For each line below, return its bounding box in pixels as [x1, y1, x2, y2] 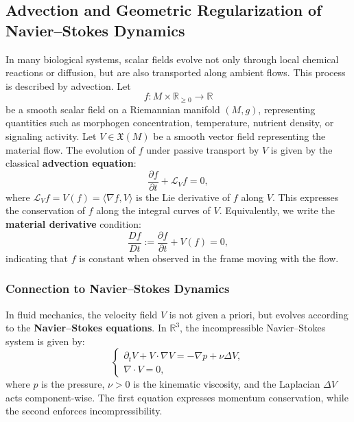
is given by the [270, 142, 333, 156]
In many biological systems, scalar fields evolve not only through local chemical [5, 51, 339, 66]
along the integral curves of [96, 203, 211, 218]
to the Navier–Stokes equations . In [5, 320, 167, 335]
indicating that [5, 250, 69, 265]
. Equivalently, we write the [219, 203, 335, 218]
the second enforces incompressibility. [5, 403, 163, 418]
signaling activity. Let [5, 129, 97, 143]
